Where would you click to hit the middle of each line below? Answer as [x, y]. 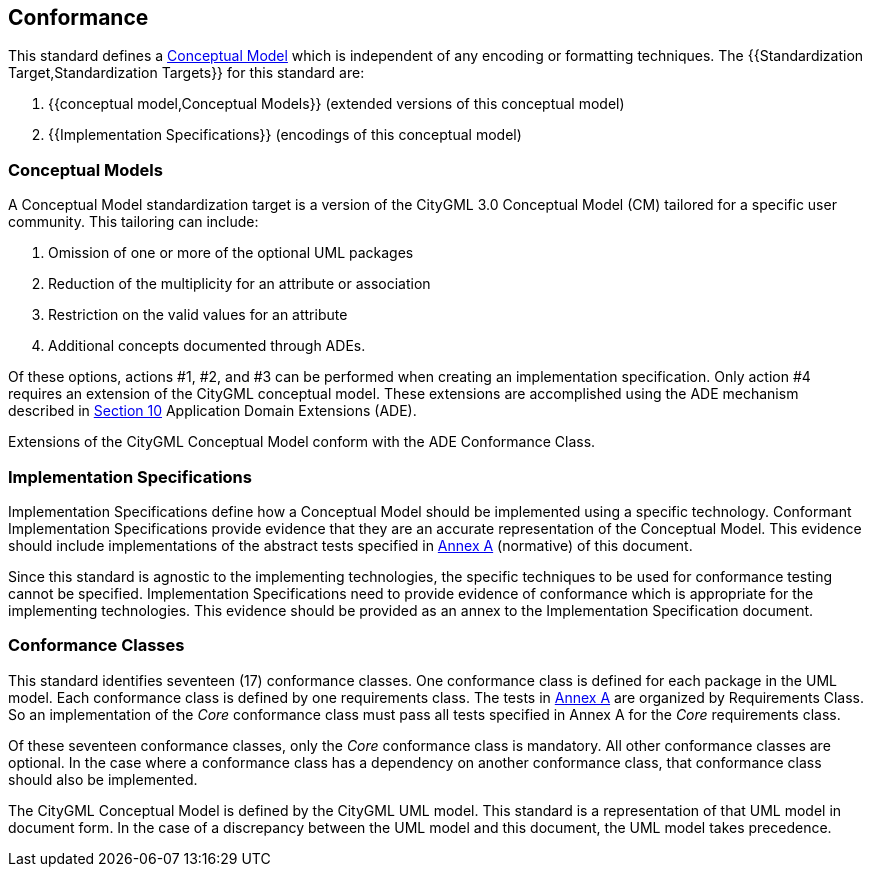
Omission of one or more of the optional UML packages [231, 253]
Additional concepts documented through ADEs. [207, 346]
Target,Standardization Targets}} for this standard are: [186, 73]
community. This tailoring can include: [133, 222]
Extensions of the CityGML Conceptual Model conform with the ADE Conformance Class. [302, 442]
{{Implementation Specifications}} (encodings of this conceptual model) [285, 135]
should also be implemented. [103, 779]
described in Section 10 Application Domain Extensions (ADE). [212, 411]
